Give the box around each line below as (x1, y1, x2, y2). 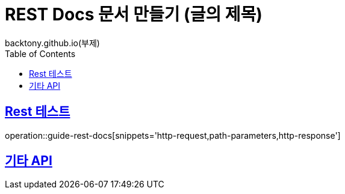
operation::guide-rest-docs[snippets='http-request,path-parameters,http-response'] (5, 130, 341, 141)
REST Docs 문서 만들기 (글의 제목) (5, 4, 263, 25)
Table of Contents (5, 48, 76, 59)
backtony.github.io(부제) (5, 37, 100, 48)
